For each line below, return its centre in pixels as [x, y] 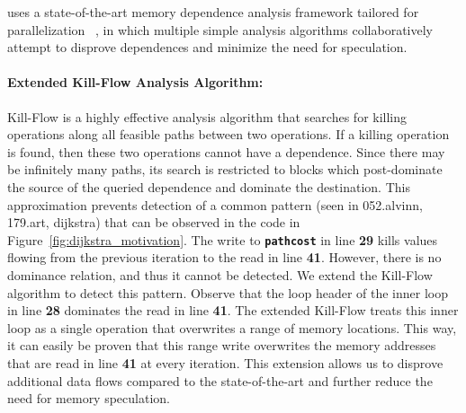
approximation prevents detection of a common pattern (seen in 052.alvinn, [215, 204]
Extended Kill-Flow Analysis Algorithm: [135, 82]
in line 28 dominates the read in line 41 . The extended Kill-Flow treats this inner [233, 310]
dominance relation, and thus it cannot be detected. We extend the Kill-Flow [220, 274]
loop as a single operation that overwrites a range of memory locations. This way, [232, 327]
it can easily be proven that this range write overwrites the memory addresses [222, 345]
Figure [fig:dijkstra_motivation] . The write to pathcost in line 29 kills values [223, 239]
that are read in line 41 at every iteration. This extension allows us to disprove [225, 362]
